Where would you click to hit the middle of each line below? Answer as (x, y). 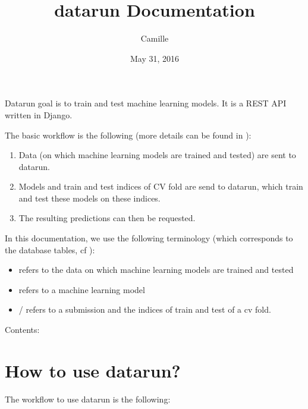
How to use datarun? (93, 370)
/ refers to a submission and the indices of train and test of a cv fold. (145, 309)
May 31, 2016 (155, 58)
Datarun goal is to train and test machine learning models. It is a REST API (146, 103)
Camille (155, 38)
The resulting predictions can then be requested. (107, 218)
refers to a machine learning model (82, 289)
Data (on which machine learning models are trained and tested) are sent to (157, 155)
